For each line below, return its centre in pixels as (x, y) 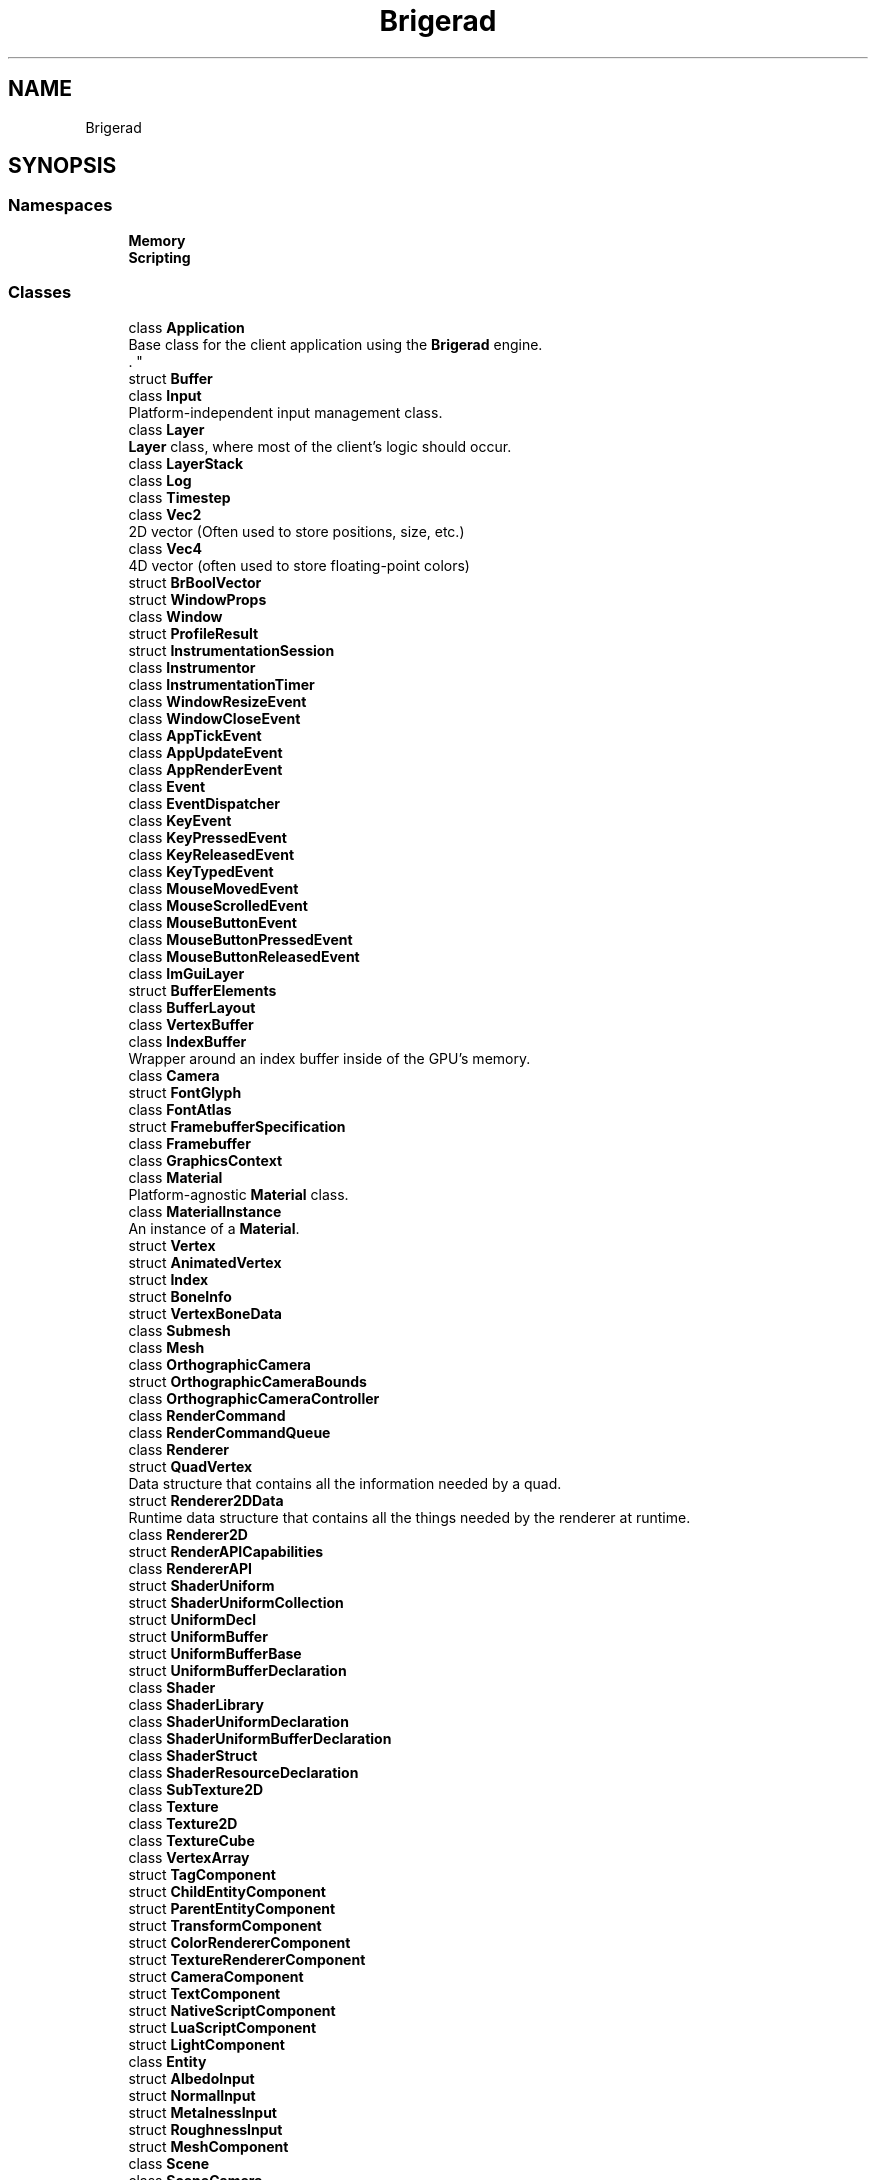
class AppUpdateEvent (205, 752)
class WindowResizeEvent (217, 701)
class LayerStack (186, 463)
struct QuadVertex (190, 1466)
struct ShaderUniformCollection (236, 1602)
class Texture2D (183, 1823)
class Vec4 (165, 548)
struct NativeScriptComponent (232, 2010)
